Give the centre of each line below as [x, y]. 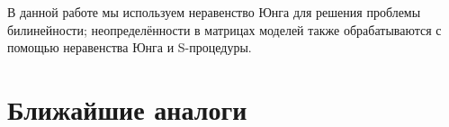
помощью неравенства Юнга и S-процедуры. [130, 47]
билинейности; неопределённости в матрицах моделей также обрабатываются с [224, 29]
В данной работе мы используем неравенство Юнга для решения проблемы [214, 12]
